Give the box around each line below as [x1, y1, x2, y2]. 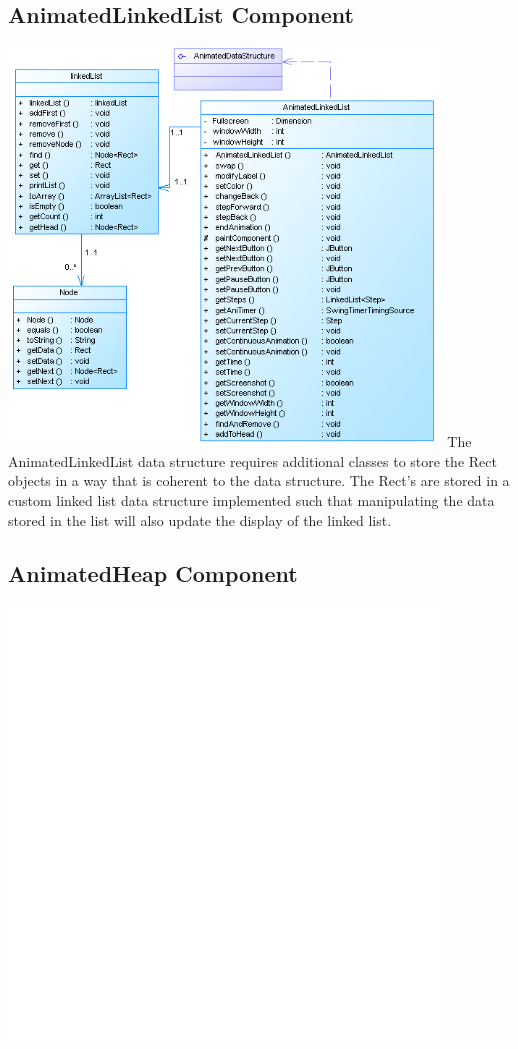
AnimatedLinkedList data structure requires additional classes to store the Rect [8, 450, 497, 471]
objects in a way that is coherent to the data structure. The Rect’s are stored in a [8, 470, 510, 491]
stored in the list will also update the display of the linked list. [8, 509, 392, 530]
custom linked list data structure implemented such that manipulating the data [8, 489, 495, 510]
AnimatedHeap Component [8, 558, 298, 589]
